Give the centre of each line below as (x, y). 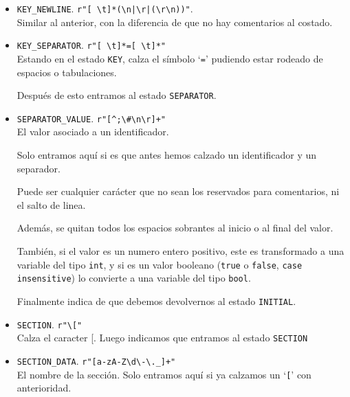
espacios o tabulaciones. (67, 72)
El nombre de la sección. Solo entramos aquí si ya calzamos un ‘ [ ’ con (164, 374)
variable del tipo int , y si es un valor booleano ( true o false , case (160, 264)
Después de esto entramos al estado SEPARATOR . (117, 95)
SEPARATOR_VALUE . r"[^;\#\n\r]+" (91, 118)
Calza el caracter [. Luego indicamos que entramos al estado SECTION (162, 338)
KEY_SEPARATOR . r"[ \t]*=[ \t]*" (91, 45)
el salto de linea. (51, 204)
